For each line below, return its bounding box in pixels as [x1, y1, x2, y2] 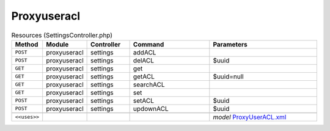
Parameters [213, 40, 248, 48]
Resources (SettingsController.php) [11, 31, 113, 39]
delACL [133, 56, 155, 64]
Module [46, 40, 69, 48]
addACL [133, 48, 156, 56]
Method [15, 40, 38, 48]
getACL [133, 72, 155, 81]
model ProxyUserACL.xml [213, 113, 287, 121]
